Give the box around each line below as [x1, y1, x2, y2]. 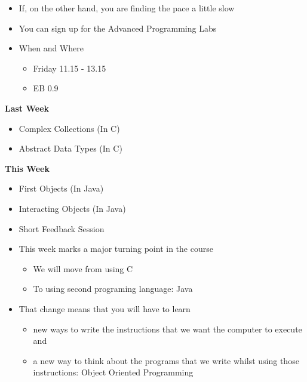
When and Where [19, 42, 84, 54]
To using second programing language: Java [33, 282, 193, 295]
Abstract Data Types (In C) [19, 142, 122, 155]
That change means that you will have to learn [19, 302, 191, 315]
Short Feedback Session [19, 222, 105, 235]
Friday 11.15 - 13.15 [33, 61, 106, 74]
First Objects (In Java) [19, 182, 104, 195]
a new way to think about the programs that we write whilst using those [33, 354, 299, 366]
